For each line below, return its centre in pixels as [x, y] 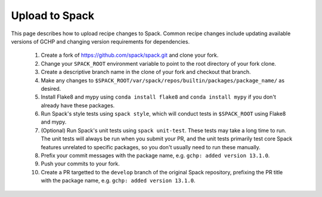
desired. [51, 88]
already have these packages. [78, 105]
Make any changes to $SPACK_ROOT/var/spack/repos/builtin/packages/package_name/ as [163, 80]
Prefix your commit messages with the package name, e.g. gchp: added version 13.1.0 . [155, 156]
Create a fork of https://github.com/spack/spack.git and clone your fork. [130, 55]
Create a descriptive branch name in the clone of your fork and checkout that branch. [146, 72]
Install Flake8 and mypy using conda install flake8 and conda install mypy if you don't [159, 97]
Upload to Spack [53, 16]
